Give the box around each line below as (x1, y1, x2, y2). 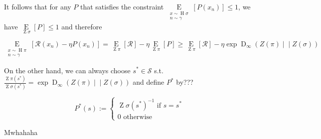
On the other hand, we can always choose (4, 65, 131, 75)
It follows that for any (4, 1, 71, 11)
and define (133, 77, 164, 87)
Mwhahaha (4, 127, 38, 137)
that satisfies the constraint (80, 1, 164, 11)
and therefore (61, 21, 102, 31)
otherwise (123, 113, 153, 121)
